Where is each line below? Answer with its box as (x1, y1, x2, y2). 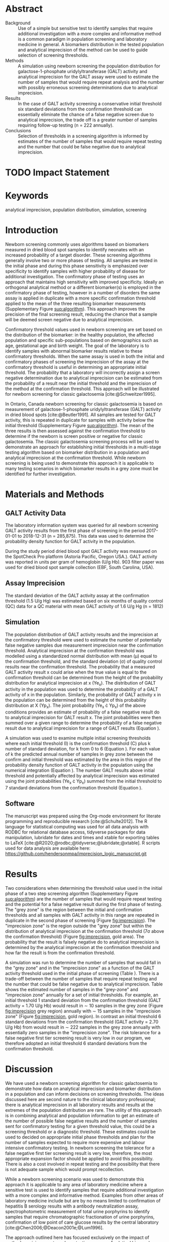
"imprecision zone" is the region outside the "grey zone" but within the (5, 923, 152, 929)
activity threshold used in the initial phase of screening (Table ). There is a (5, 970, 159, 976)
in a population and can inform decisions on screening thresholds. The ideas (5, 1090, 164, 1097)
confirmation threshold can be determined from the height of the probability (5, 674, 163, 681)
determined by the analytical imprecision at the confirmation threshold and (5, 944, 160, 950)
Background (5, 20, 31, 26)
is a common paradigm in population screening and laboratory (18, 36, 147, 42)
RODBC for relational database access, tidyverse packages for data (5, 829, 146, 835)
